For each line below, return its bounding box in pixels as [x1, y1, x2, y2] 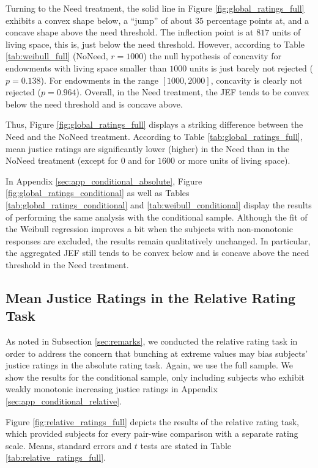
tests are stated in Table [140, 439, 231, 452]
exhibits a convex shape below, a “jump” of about [6, 13, 193, 26]
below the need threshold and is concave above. [6, 97, 183, 110]
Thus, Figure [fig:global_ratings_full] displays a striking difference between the [6, 118, 303, 131]
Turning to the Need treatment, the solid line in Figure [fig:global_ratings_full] [6, 2, 305, 14]
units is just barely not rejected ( [189, 61, 314, 74]
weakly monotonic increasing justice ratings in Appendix [6, 382, 218, 395]
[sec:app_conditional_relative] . [6, 395, 122, 408]
